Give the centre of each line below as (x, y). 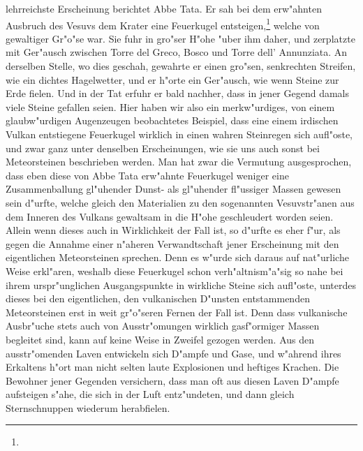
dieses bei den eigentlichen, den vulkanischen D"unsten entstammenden (158, 298)
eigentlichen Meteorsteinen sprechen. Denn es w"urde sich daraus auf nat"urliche (177, 257)
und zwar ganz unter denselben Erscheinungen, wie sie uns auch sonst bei (163, 148)
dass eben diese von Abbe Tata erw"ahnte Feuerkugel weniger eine (147, 175)
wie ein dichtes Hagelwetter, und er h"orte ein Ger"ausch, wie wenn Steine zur (172, 79)
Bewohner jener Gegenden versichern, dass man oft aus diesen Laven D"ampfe (172, 380)
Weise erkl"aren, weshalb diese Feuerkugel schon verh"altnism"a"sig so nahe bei (175, 271)
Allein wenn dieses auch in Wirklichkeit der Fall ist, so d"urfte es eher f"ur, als (173, 230)
